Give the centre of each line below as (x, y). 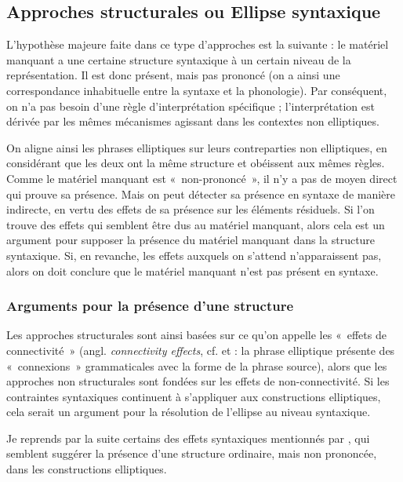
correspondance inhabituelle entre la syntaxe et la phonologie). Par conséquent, (197, 90)
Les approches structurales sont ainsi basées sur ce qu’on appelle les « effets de (196, 335)
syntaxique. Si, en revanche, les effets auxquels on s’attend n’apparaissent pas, (194, 255)
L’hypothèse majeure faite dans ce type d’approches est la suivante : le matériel (198, 44)
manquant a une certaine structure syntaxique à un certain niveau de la (179, 59)
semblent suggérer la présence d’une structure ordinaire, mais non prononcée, (192, 453)
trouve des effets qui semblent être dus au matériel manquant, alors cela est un (196, 224)
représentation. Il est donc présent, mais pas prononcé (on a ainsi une (173, 75)
